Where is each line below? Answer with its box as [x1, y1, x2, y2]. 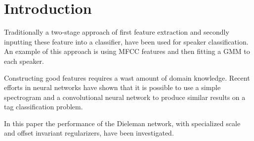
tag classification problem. [4, 101, 83, 112]
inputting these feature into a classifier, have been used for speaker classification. [4, 36, 249, 47]
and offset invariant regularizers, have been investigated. [4, 128, 174, 138]
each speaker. [4, 55, 44, 66]
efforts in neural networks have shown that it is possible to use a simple [4, 82, 221, 93]
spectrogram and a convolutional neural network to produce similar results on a [4, 92, 246, 102]
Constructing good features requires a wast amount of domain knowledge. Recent [4, 72, 250, 83]
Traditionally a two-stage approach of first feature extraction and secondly [4, 27, 229, 37]
